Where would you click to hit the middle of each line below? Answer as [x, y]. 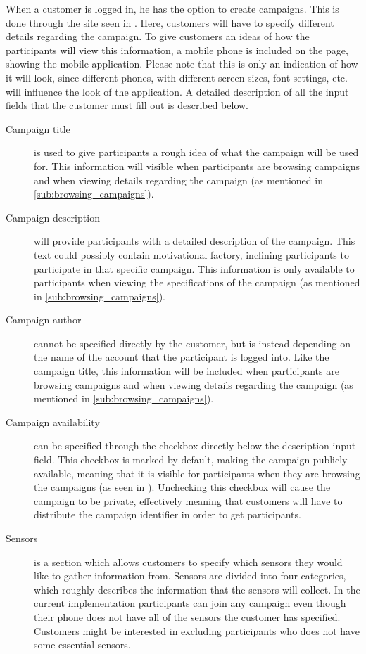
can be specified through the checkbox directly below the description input [195, 445]
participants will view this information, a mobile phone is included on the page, [177, 50]
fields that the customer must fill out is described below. [127, 105]
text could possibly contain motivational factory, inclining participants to [191, 254]
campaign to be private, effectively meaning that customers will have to [188, 500]
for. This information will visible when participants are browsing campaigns [197, 166]
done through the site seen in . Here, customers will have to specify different [170, 22]
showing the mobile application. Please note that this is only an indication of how [182, 64]
